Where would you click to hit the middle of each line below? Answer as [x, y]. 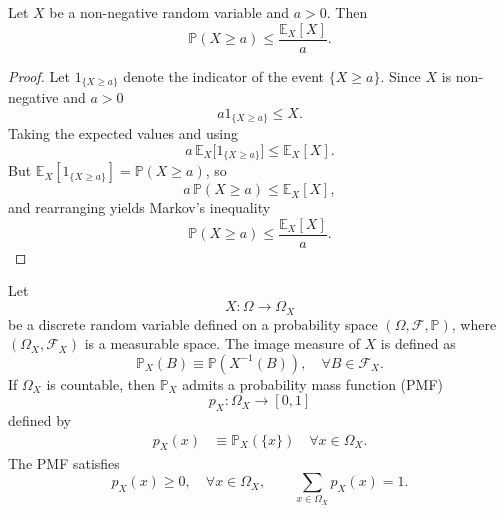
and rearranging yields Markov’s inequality [139, 207]
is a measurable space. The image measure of [222, 343]
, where [474, 323]
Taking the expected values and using [123, 133]
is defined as [418, 343]
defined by [40, 420]
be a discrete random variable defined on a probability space [193, 323]
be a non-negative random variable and [169, 12]
